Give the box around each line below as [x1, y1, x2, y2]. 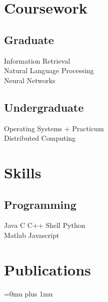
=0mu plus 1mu [4, 288, 53, 298]
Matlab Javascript [4, 229, 59, 240]
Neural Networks [4, 75, 55, 85]
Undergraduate [4, 99, 84, 115]
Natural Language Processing [4, 65, 94, 76]
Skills [4, 162, 41, 182]
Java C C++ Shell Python [4, 220, 85, 230]
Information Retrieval [4, 55, 70, 66]
